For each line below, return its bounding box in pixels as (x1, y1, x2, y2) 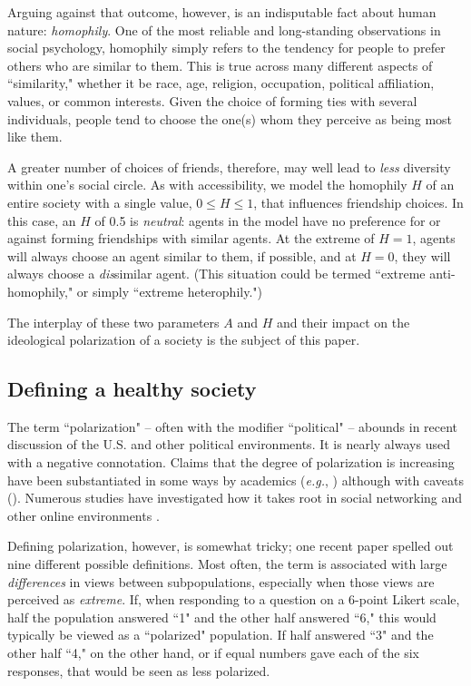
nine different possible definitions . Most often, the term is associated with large (7, 554, 447, 573)
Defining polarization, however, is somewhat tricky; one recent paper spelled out (7, 536, 454, 555)
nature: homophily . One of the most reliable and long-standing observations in (7, 20, 441, 39)
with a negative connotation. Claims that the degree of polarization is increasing (7, 453, 455, 472)
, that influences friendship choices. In (253, 192, 464, 211)
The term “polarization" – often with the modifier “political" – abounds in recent (7, 416, 458, 436)
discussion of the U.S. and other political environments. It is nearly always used (7, 435, 450, 454)
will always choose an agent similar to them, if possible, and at (7, 246, 357, 265)
